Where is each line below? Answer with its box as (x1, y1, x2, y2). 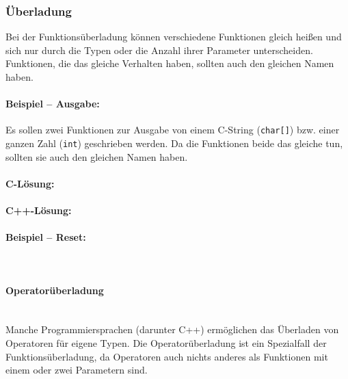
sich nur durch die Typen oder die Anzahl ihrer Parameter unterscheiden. (5, 42, 313, 57)
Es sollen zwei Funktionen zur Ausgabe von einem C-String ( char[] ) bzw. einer (5, 122, 340, 137)
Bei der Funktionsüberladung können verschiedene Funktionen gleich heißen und (5, 29, 342, 44)
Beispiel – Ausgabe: (5, 96, 100, 111)
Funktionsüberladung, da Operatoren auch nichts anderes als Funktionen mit (5, 349, 328, 363)
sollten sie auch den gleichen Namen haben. (5, 149, 188, 164)
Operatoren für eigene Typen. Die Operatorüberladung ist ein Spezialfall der (5, 336, 327, 350)
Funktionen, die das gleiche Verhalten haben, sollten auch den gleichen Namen (5, 56, 334, 70)
